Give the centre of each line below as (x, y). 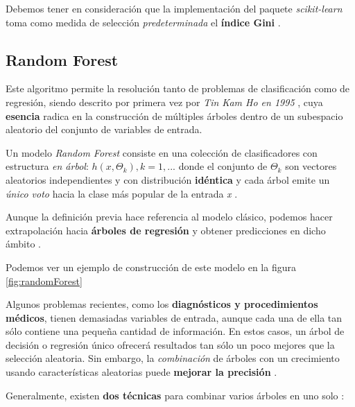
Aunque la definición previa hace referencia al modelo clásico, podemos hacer (169, 217)
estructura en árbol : (47, 166)
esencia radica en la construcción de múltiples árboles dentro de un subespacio (174, 115)
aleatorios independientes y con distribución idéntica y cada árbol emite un (168, 179)
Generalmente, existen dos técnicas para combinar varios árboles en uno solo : (175, 395)
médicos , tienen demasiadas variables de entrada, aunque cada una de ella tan (174, 317)
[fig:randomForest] (44, 280)
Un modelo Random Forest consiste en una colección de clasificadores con (162, 152)
